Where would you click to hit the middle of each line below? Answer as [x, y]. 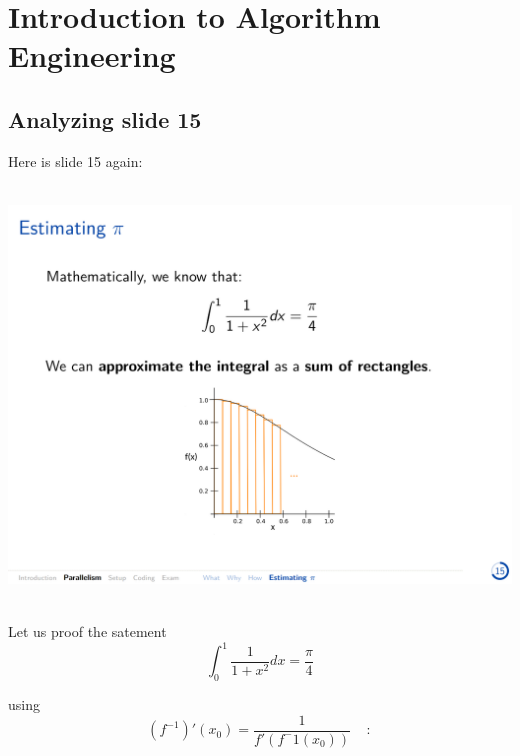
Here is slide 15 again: [75, 160]
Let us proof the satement [87, 631]
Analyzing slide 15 [105, 118]
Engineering [92, 55]
